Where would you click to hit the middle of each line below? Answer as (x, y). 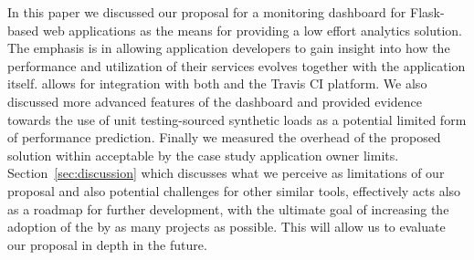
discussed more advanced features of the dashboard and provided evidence (215, 101)
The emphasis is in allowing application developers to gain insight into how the (229, 48)
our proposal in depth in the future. (107, 244)
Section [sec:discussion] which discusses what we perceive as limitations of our (226, 173)
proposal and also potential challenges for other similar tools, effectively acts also (234, 190)
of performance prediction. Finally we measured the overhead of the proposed (224, 137)
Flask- (427, 12)
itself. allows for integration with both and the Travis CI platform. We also (217, 83)
